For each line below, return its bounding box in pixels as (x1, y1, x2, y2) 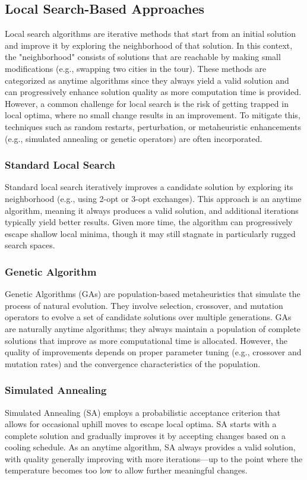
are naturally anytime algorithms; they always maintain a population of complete (5, 322, 301, 334)
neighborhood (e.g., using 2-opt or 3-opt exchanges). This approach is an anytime (5, 192, 302, 204)
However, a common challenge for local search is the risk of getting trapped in (5, 97, 289, 109)
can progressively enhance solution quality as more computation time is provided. (5, 86, 302, 98)
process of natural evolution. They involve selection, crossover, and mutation (5, 299, 283, 311)
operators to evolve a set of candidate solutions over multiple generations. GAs (5, 311, 292, 323)
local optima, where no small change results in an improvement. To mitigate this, (5, 109, 300, 121)
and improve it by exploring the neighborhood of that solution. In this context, (5, 39, 293, 51)
